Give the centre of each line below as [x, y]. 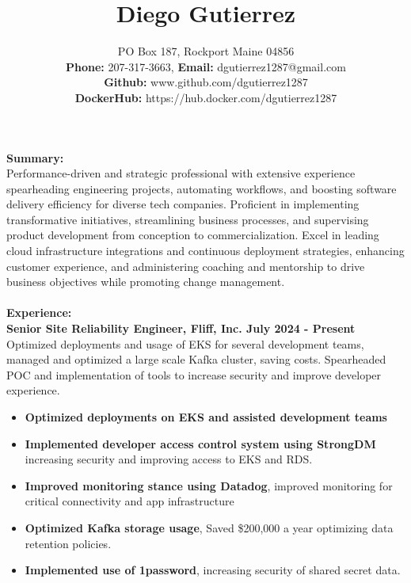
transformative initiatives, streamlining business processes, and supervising [188, 219]
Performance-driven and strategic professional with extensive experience [181, 173]
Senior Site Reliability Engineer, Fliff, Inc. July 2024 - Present [181, 328]
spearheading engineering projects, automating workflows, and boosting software [202, 188]
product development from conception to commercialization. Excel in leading [193, 235]
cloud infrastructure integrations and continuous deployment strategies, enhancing [205, 251]
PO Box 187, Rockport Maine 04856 [206, 51]
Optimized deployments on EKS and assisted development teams [206, 417]
